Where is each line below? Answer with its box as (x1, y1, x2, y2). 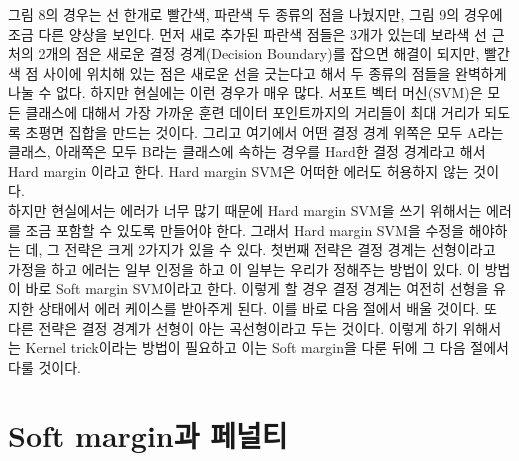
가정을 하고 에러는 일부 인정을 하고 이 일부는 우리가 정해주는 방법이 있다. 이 (8, 258, 480, 279)
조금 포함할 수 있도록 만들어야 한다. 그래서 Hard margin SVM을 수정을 (25, 219, 465, 240)
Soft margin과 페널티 (8, 415, 288, 456)
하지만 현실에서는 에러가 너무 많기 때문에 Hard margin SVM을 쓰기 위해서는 (8, 199, 482, 220)
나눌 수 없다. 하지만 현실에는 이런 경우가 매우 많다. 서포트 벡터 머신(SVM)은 (8, 82, 483, 103)
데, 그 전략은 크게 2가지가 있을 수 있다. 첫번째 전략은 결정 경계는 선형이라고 (25, 239, 496, 260)
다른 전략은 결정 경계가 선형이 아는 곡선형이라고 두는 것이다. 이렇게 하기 (8, 317, 458, 338)
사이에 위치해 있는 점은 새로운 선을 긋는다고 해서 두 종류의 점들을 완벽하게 (43, 62, 507, 83)
